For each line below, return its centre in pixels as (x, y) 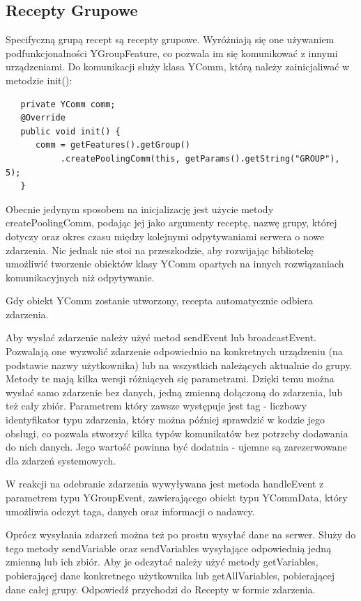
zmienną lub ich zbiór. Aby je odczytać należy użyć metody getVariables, (162, 562)
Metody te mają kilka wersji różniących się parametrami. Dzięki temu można (170, 378)
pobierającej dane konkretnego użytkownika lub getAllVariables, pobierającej (170, 575)
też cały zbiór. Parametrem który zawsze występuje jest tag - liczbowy (156, 406)
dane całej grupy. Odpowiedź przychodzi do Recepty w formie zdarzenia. (161, 589)
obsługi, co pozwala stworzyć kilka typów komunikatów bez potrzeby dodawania (177, 433)
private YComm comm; (68, 104)
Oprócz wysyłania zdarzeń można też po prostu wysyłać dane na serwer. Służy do (181, 534)
